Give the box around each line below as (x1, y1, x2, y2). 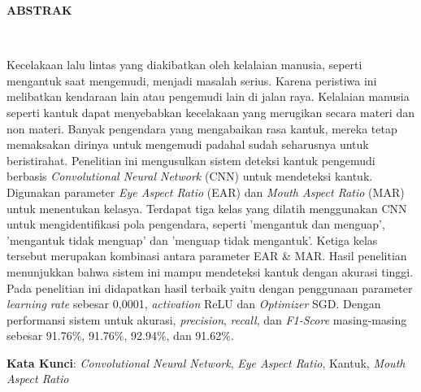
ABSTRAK (7, 2, 72, 18)
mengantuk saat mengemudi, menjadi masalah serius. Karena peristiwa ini (7, 72, 377, 89)
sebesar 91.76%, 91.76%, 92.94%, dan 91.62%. (7, 327, 234, 344)
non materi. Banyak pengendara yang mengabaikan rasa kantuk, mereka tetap (7, 120, 397, 137)
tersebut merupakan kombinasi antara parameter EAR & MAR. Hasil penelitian (7, 247, 407, 264)
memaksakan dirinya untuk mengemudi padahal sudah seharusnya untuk (7, 136, 369, 153)
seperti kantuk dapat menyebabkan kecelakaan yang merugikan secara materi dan (7, 103, 414, 120)
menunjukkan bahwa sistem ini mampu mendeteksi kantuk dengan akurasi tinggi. (7, 263, 414, 280)
